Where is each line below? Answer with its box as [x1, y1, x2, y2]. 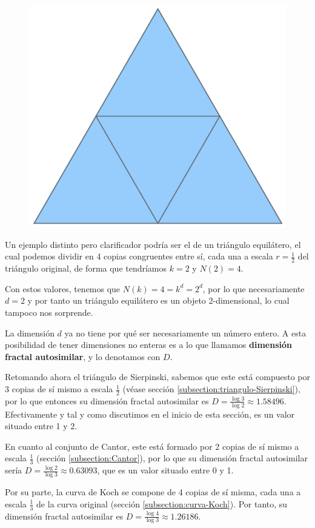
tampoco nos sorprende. [5, 306, 93, 319]
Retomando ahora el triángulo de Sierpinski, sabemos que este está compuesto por [5, 370, 311, 383]
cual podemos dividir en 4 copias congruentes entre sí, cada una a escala [5, 250, 273, 262]
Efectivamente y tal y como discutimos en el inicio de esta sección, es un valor [5, 407, 295, 420]
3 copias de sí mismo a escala [5, 383, 113, 395]
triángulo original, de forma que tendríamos [5, 262, 167, 275]
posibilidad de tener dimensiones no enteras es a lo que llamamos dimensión [5, 338, 292, 351]
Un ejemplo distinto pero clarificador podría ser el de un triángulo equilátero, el [5, 238, 301, 250]
